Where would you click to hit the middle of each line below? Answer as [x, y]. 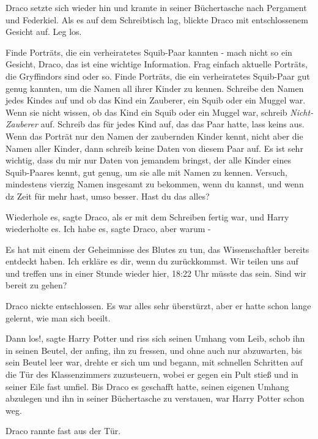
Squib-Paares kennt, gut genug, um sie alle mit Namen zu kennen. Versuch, [146, 172]
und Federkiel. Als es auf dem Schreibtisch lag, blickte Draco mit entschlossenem [157, 19]
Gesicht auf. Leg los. [44, 32]
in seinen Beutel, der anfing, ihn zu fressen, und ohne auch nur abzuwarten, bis [154, 350]
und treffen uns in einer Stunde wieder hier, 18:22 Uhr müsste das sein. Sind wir [156, 273]
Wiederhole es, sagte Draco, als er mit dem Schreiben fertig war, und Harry [147, 216]
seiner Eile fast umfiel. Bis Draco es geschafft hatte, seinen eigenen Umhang [147, 386]
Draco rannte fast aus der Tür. [63, 431]
